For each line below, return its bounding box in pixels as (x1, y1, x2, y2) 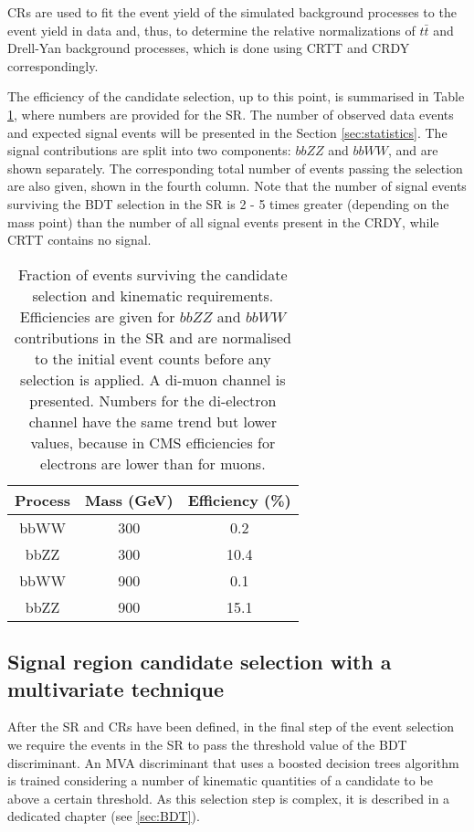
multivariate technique (7, 674, 224, 702)
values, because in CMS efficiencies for (30, 431, 276, 453)
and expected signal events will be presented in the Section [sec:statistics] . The (7, 122, 448, 142)
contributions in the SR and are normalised (14, 326, 291, 348)
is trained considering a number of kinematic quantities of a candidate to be (7, 771, 433, 790)
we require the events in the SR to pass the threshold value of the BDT (7, 734, 407, 753)
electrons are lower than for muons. (40, 452, 266, 474)
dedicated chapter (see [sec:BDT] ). (7, 806, 200, 826)
